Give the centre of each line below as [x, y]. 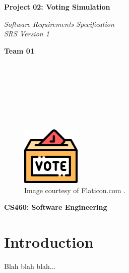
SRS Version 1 [27, 34]
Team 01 [19, 50]
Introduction [49, 241]
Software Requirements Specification [59, 24]
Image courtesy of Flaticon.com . [75, 190]
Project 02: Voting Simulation [57, 7]
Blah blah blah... [30, 266]
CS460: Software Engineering [56, 207]
